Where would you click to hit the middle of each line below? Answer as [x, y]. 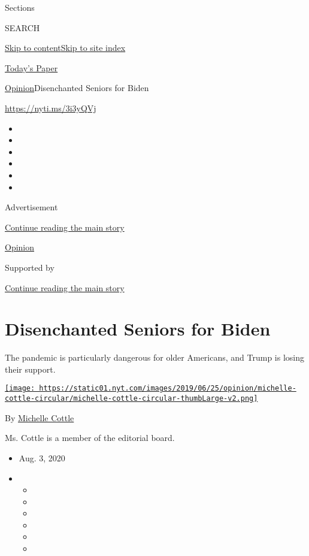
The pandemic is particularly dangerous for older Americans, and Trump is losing [155, 357]
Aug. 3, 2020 [42, 457]
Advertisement [31, 207]
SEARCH [22, 27]
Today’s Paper [31, 67]
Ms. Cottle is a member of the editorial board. [90, 438]
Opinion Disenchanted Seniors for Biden [77, 88]
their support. [30, 369]
